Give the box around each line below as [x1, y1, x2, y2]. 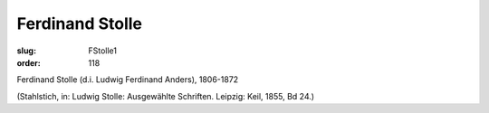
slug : [16, 45, 36, 56]
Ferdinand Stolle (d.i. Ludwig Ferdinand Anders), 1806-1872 [16, 74, 239, 85]
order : [16, 57, 41, 68]
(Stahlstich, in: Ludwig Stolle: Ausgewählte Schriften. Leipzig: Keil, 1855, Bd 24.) [16, 90, 315, 101]
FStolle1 [88, 45, 118, 56]
